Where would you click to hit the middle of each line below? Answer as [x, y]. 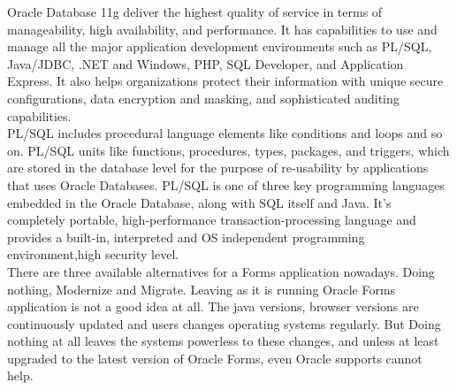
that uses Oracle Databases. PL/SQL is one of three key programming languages [226, 184]
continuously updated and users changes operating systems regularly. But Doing [224, 323]
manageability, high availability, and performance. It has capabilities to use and [222, 29]
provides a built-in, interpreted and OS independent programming [186, 237]
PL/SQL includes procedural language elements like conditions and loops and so [225, 133]
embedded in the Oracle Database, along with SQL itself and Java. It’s [199, 202]
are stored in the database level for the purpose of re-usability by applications [218, 168]
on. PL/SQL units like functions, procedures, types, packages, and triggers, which [228, 150]
